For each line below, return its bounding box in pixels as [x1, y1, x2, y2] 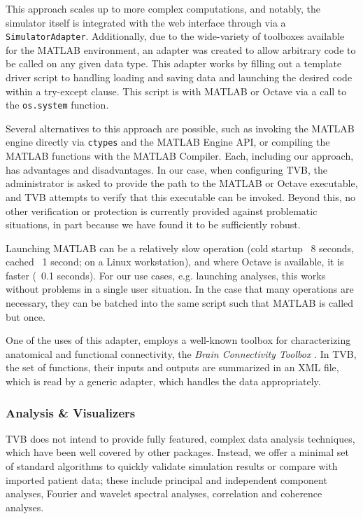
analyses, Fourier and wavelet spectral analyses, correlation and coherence [6, 486, 322, 501]
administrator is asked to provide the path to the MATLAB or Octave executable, [6, 176, 358, 191]
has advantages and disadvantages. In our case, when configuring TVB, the [6, 162, 327, 177]
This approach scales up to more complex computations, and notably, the [6, 1, 320, 15]
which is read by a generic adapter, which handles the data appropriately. [6, 374, 321, 389]
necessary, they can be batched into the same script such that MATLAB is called [6, 296, 354, 310]
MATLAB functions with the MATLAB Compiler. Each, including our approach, [6, 148, 354, 163]
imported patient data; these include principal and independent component [6, 472, 327, 487]
